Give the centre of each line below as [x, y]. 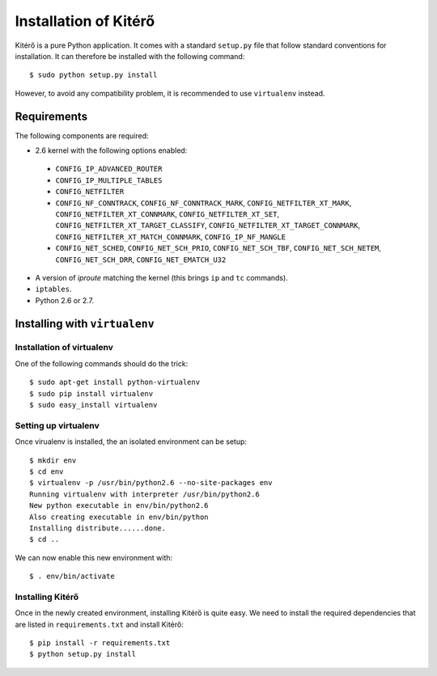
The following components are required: [82, 135]
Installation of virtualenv [64, 348]
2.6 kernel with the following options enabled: [111, 150]
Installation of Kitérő [85, 21]
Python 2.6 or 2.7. [65, 300]
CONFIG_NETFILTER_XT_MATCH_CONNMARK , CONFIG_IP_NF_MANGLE [171, 237]
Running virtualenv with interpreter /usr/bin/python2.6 [145, 494]
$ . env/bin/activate [72, 577]
